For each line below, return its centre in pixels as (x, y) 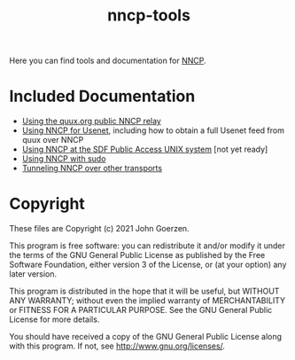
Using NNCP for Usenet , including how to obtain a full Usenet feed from (153, 130)
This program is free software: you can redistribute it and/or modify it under (147, 246)
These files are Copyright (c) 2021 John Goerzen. (99, 229)
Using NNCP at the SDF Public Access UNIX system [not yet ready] (145, 149)
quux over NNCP (53, 140)
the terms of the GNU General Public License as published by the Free (137, 255)
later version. (33, 274)
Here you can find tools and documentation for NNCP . (108, 61)
